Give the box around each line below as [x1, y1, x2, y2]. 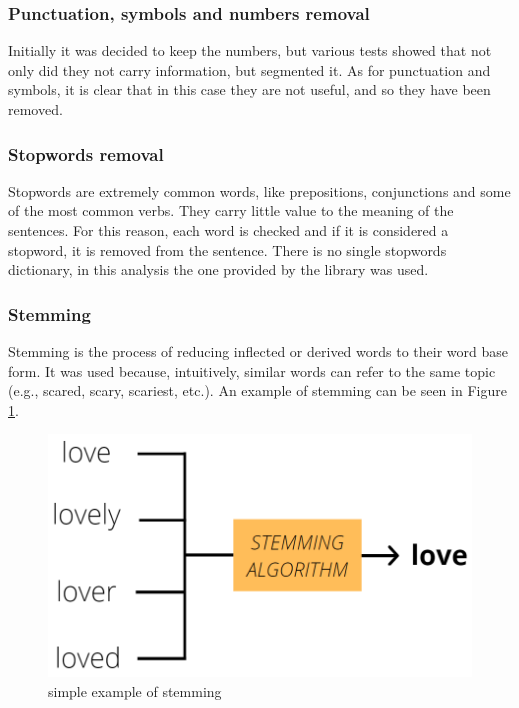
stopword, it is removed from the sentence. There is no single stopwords [8, 239, 447, 260]
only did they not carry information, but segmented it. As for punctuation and [8, 59, 491, 80]
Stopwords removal [8, 141, 164, 166]
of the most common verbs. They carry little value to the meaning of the [8, 200, 454, 221]
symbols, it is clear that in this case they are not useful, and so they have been [8, 79, 491, 100]
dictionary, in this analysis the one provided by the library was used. [8, 259, 429, 280]
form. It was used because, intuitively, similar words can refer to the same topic [8, 360, 496, 381]
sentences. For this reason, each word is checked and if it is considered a [8, 220, 449, 240]
